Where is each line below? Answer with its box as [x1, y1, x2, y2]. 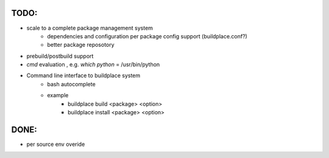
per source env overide [26, 140, 85, 148]
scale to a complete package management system [26, 24, 154, 32]
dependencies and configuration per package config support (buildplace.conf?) [47, 32, 248, 39]
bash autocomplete [47, 80, 96, 88]
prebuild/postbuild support [26, 52, 94, 60]
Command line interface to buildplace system [26, 72, 141, 79]
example [47, 92, 69, 99]
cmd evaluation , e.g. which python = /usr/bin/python [26, 61, 160, 68]
